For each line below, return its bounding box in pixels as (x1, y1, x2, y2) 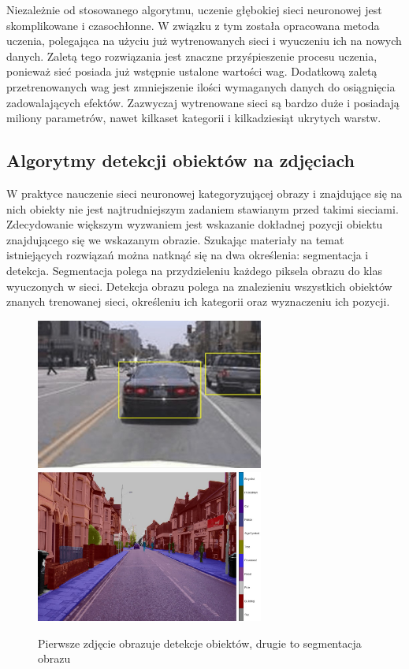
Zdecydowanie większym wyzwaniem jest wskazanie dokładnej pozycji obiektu (6, 216, 383, 232)
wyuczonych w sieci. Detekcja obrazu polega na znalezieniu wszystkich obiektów (6, 277, 392, 294)
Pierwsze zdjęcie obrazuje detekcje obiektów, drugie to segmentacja (38, 634, 362, 651)
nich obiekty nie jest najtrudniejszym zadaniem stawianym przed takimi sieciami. (6, 200, 399, 217)
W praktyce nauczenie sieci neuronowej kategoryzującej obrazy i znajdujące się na (6, 184, 403, 201)
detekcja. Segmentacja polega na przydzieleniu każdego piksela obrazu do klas (6, 262, 383, 278)
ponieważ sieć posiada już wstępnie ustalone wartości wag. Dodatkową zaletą (6, 63, 377, 80)
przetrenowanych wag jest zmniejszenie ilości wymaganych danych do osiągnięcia (6, 78, 396, 95)
